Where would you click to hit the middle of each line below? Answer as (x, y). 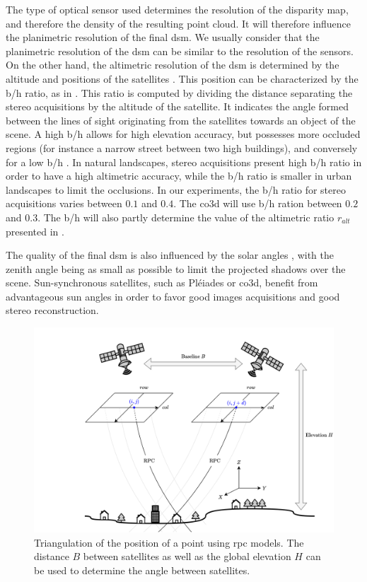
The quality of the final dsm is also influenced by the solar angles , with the (170, 255)
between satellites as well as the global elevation (187, 556)
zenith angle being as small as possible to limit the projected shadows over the (176, 268)
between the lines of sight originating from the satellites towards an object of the (181, 120)
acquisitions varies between (64, 203)
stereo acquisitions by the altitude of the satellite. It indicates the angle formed (177, 106)
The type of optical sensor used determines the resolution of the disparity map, (177, 9)
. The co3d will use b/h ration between (258, 203)
